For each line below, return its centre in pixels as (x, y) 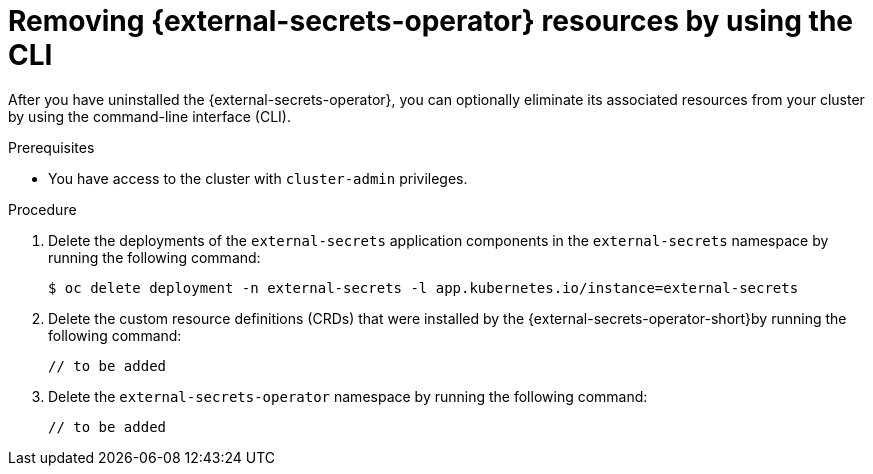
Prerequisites (51, 147)
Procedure (42, 209)
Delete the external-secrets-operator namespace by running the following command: (348, 396)
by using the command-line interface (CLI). (149, 116)
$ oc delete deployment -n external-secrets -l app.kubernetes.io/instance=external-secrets (423, 287)
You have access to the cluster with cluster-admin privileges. (258, 178)
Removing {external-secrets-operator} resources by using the (430, 21)
